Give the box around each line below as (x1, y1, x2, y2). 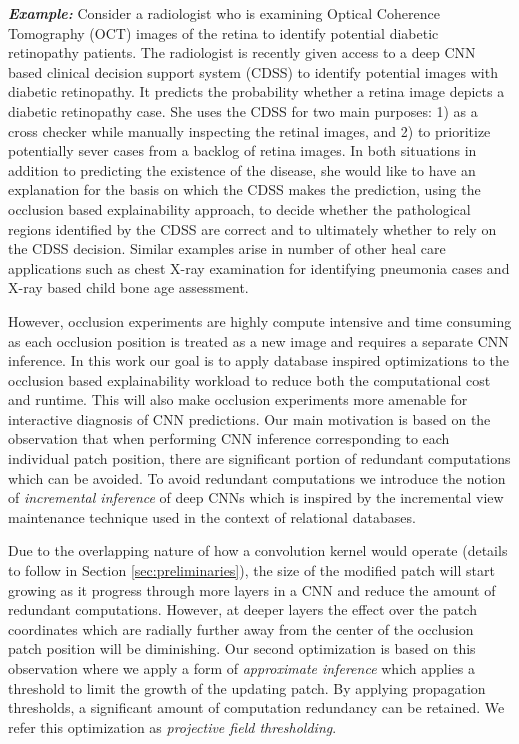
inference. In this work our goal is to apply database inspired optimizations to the (8, 350, 510, 371)
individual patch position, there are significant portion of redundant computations (8, 448, 511, 469)
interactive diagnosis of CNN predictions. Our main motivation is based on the (8, 408, 491, 429)
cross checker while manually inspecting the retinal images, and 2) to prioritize (8, 120, 491, 141)
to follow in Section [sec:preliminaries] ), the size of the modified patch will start (8, 560, 495, 581)
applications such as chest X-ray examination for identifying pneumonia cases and (8, 257, 510, 278)
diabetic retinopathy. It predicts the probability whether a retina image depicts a (8, 81, 505, 102)
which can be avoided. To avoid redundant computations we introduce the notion (8, 467, 506, 488)
